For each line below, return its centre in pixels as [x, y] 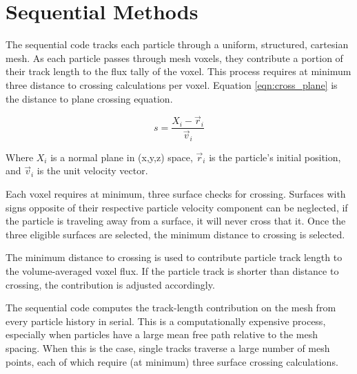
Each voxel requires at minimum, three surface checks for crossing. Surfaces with [176, 194]
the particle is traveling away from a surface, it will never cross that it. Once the [176, 221]
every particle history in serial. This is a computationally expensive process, [166, 321]
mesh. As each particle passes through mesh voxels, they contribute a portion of [174, 58]
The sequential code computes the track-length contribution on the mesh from [171, 308]
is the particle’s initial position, [275, 157]
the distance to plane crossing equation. [89, 98]
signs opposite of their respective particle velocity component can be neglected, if [177, 207]
